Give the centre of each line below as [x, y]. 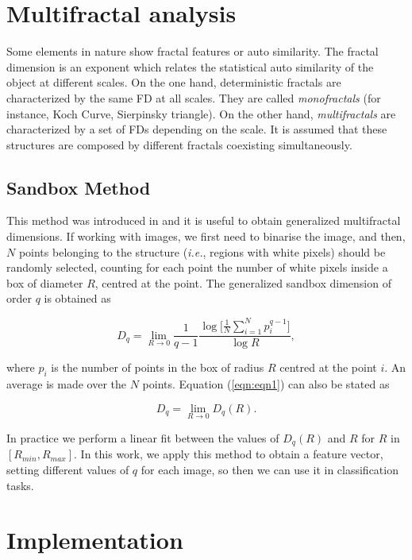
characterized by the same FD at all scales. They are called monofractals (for [194, 97]
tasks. [20, 485]
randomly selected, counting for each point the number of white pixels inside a [197, 267]
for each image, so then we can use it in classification [270, 470]
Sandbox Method [79, 187]
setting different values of [68, 470]
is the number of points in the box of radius [158, 367]
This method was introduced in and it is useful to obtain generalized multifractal [204, 220]
